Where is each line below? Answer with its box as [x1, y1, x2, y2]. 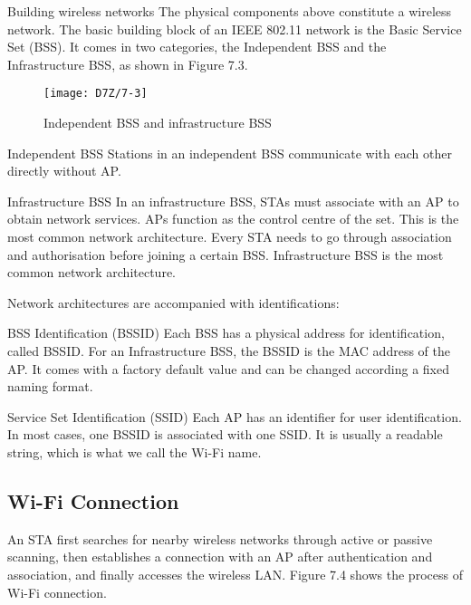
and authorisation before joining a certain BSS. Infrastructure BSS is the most [7, 245, 444, 264]
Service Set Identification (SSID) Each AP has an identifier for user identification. [7, 407, 462, 426]
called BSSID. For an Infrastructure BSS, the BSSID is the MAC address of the [7, 341, 450, 360]
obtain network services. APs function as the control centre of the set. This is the [7, 209, 459, 228]
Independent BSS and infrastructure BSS [43, 113, 272, 132]
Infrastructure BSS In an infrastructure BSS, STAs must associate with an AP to [7, 191, 459, 210]
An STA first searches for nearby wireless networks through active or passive [7, 529, 433, 548]
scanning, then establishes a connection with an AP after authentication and [7, 547, 433, 566]
